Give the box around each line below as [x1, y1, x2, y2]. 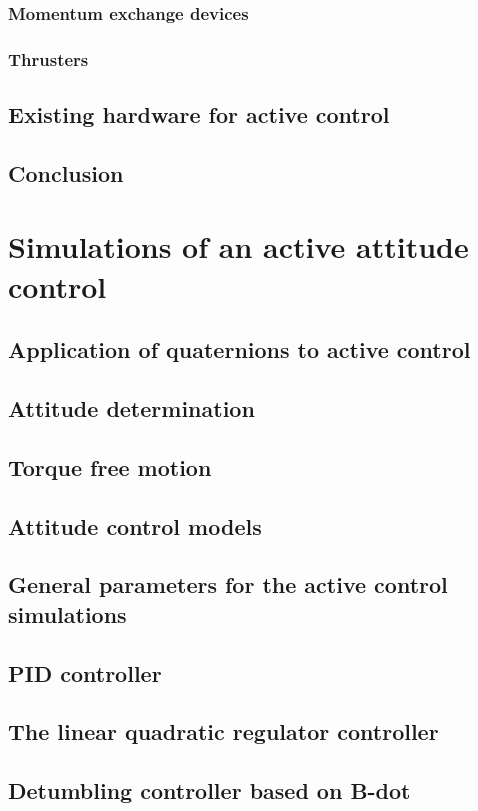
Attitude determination [8, 392, 255, 423]
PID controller [8, 657, 162, 688]
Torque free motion [8, 451, 212, 482]
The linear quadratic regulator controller [8, 716, 439, 747]
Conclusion [8, 157, 124, 188]
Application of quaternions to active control [8, 334, 471, 365]
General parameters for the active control [8, 569, 448, 600]
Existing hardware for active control [8, 99, 390, 130]
